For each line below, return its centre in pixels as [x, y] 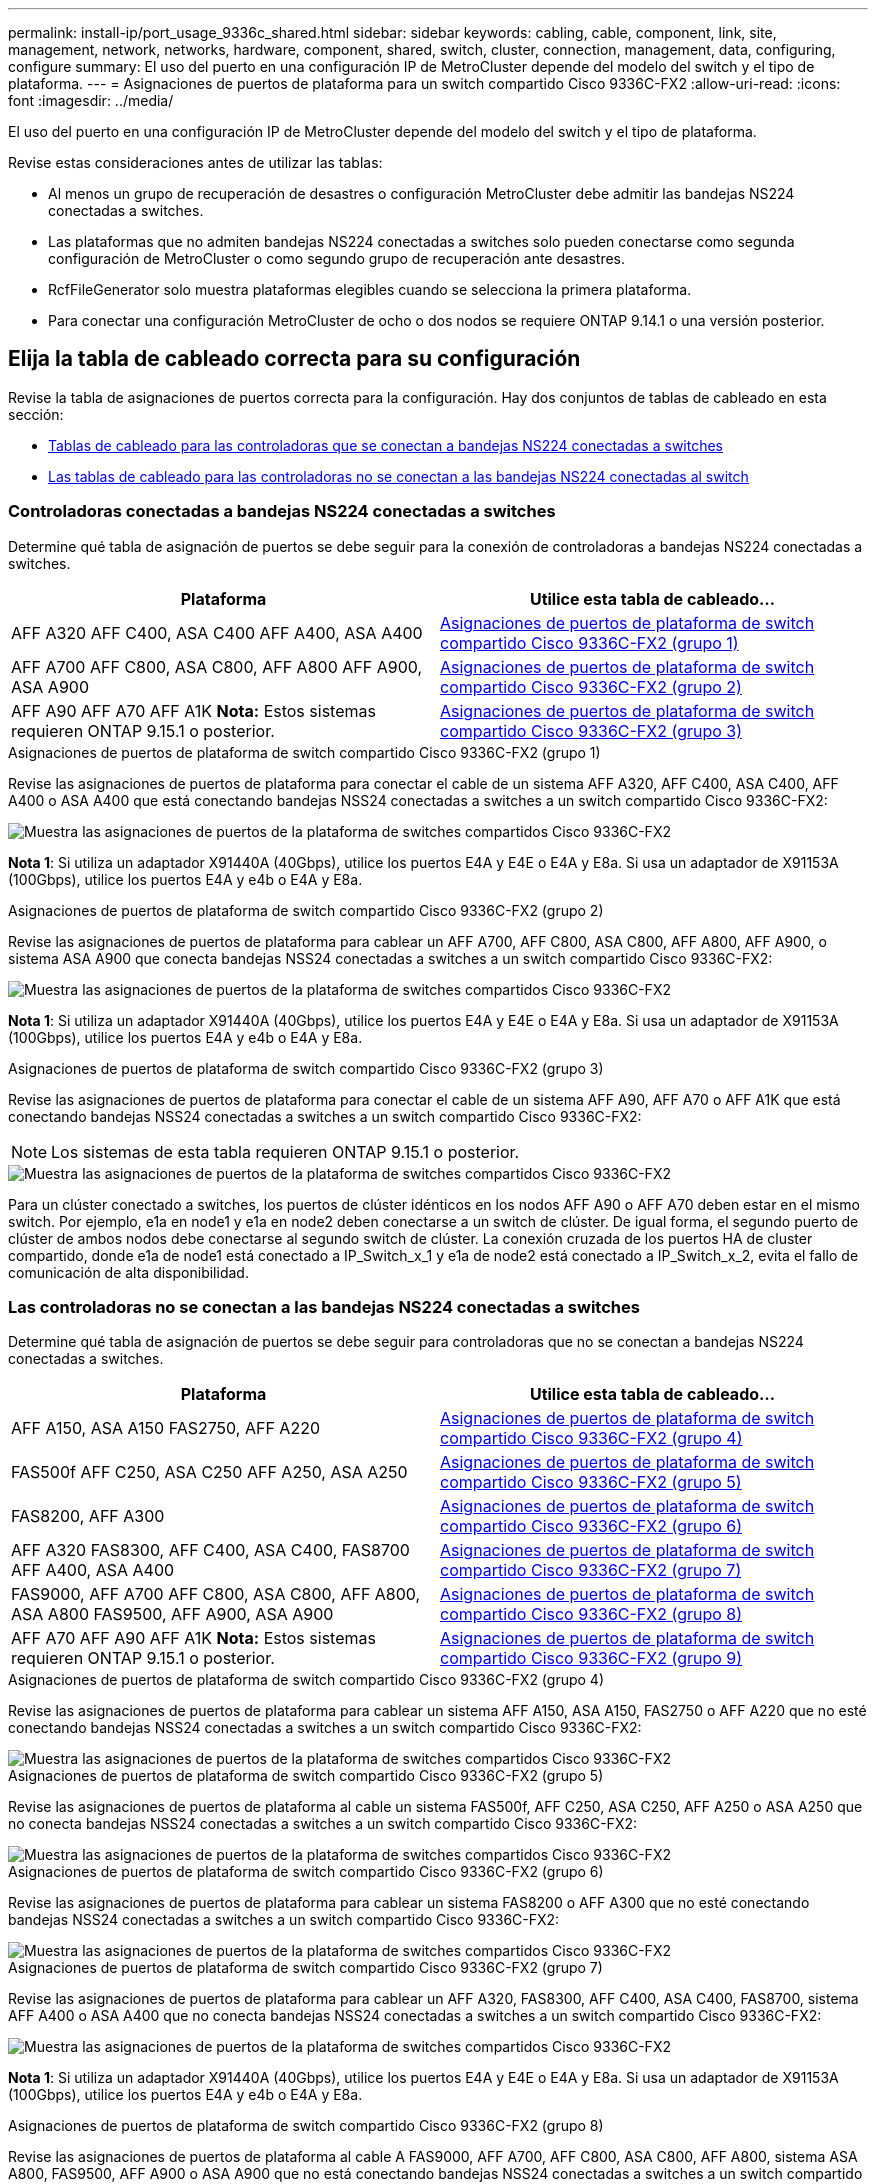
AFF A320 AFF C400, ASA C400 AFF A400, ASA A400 [217, 632]
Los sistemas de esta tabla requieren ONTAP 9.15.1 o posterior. [285, 1151]
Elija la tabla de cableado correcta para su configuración [294, 359]
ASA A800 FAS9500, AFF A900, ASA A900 [172, 1614]
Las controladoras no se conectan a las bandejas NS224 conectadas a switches [324, 1306]
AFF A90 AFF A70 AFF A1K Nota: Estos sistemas [193, 710]
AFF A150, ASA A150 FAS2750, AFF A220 [165, 1428]
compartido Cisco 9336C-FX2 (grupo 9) [591, 1658]
